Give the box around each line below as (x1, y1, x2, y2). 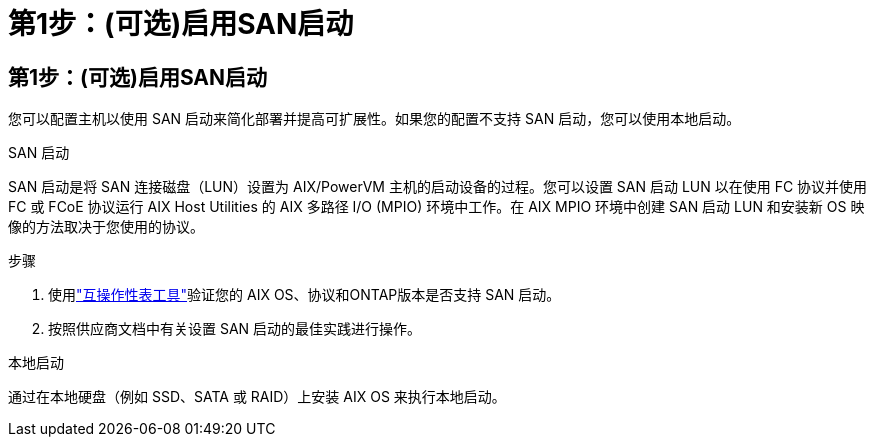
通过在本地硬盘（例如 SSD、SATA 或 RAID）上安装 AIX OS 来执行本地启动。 (8, 388, 506, 406)
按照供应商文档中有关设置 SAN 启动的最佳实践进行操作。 (48, 320, 422, 338)
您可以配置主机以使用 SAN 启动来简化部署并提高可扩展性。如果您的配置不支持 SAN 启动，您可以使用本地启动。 (8, 110, 741, 128)
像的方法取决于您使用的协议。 (8, 218, 204, 236)
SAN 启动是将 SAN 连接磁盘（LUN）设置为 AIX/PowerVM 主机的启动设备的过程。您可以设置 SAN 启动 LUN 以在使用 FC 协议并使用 (8, 178, 868, 196)
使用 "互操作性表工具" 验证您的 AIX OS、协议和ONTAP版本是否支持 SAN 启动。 (48, 286, 561, 304)
